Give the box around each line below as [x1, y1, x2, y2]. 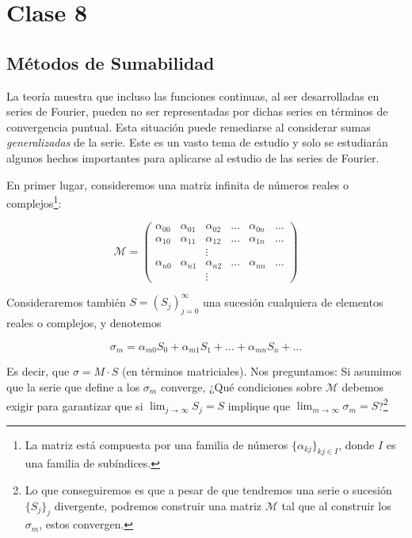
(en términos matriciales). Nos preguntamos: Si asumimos [121, 363, 402, 380]
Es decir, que [6, 363, 70, 380]
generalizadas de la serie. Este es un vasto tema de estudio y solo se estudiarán [6, 134, 388, 151]
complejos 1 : [6, 193, 62, 211]
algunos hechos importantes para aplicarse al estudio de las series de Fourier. [6, 149, 380, 166]
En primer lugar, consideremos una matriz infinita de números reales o [6, 176, 349, 193]
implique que [227, 397, 291, 414]
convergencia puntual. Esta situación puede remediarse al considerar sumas [6, 118, 371, 135]
